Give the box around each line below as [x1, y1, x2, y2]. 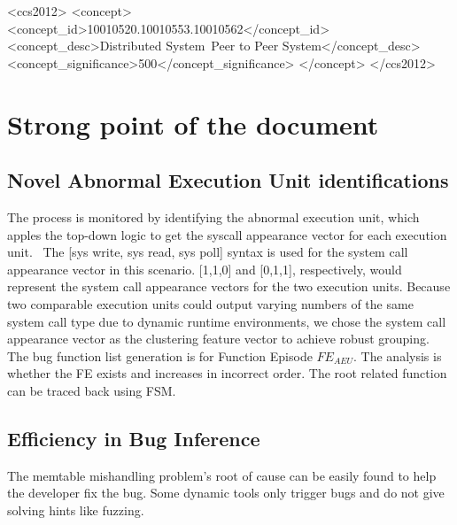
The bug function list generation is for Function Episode [7, 346, 313, 365]
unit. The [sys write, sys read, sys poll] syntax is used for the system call [7, 243, 408, 261]
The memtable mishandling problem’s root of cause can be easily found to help [7, 466, 437, 484]
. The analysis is [353, 346, 442, 365]
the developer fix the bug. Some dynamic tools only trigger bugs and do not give [7, 483, 445, 502]
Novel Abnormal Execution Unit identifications [7, 166, 449, 194]
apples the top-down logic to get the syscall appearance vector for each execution [7, 225, 447, 243]
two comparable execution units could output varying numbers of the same [7, 294, 414, 313]
